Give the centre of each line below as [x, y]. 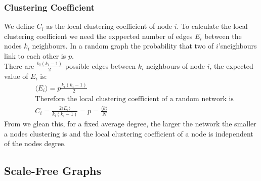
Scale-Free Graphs [53, 171]
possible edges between [100, 65]
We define [19, 26]
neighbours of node [176, 65]
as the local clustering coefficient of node [109, 26]
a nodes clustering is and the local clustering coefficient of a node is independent [129, 133]
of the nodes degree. [35, 143]
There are [19, 65]
